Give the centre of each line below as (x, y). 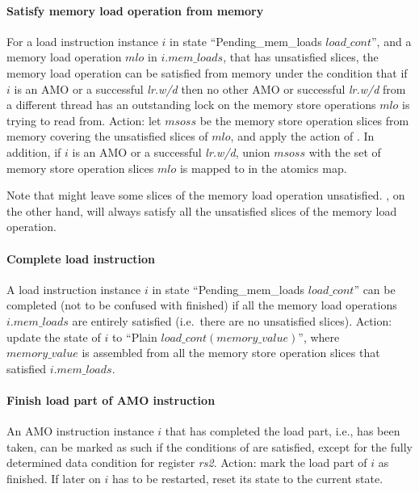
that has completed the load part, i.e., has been (283, 431)
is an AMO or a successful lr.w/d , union (171, 151)
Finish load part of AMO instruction (111, 399)
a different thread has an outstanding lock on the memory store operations (191, 105)
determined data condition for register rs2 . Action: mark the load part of (187, 463)
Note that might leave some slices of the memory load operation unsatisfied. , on (206, 195)
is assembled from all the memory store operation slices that (231, 353)
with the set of (345, 151)
